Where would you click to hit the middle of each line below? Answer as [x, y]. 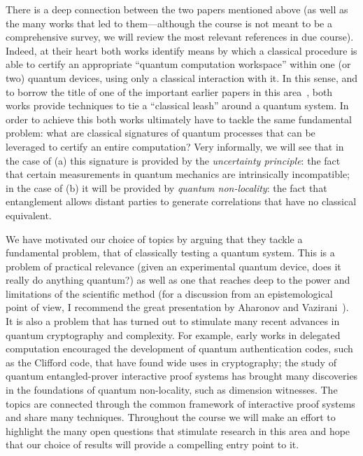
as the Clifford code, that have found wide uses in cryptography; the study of [171, 362]
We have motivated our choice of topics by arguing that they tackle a [154, 239]
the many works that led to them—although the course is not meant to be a [169, 23]
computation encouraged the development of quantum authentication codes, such [179, 348]
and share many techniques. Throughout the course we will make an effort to [171, 417]
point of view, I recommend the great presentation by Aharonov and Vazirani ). [177, 307]
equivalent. [29, 215]
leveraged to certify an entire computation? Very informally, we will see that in [175, 146]
